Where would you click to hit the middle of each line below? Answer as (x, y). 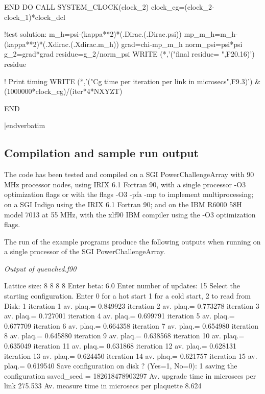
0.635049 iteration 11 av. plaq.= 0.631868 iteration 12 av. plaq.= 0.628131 (121, 346)
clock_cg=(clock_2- (183, 7)
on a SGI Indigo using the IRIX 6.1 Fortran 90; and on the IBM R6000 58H (123, 204)
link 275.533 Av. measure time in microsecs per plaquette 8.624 (103, 386)
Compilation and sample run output (102, 153)
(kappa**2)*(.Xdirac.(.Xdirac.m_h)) (62, 44)
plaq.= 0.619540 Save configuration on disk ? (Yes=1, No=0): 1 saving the (121, 366)
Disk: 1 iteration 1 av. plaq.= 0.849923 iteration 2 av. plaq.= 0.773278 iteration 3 (132, 305)
